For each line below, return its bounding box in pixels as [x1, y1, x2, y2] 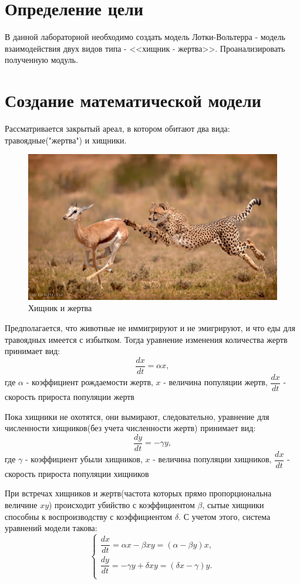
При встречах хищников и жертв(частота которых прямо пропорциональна [5, 487, 272, 499]
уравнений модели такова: [5, 522, 97, 534]
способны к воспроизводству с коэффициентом [5, 510, 173, 522]
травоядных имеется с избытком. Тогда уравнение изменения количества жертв [5, 333, 288, 345]
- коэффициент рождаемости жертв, [26, 376, 153, 388]
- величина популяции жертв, [163, 376, 268, 388]
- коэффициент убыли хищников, [25, 453, 143, 465]
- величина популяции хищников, [153, 453, 272, 465]
